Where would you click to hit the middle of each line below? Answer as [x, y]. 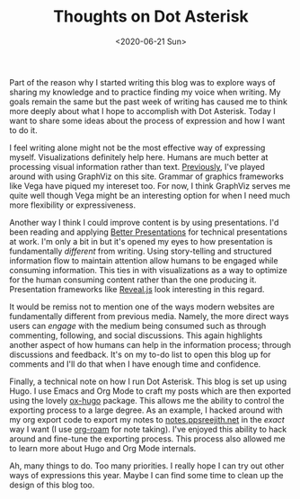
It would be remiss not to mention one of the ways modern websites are [142, 307]
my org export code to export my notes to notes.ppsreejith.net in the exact [147, 419]
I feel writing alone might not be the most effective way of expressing [137, 147]
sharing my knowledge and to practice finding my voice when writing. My [145, 92]
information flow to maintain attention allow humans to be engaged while [144, 260]
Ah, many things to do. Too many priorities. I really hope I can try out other [147, 466]
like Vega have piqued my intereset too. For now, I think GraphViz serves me [150, 185]
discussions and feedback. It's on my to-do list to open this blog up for [140, 354]
